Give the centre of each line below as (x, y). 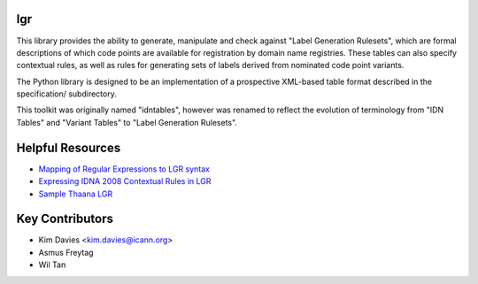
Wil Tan (52, 265)
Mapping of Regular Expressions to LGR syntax (124, 169)
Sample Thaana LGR (76, 194)
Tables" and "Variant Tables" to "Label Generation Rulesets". (127, 122)
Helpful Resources (69, 147)
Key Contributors (65, 219)
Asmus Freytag (66, 252)
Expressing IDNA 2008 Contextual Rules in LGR (125, 181)
